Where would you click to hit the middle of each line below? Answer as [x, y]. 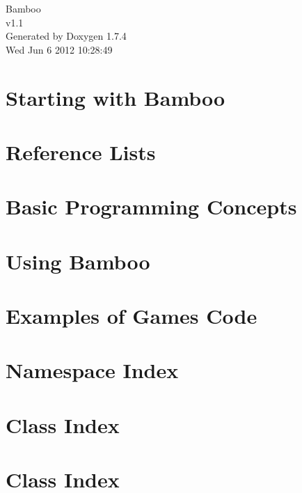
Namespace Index [92, 370]
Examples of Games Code [132, 316]
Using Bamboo [78, 261]
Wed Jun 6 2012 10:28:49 [59, 49]
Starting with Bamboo [116, 97]
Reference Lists [81, 151]
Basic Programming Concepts [151, 206]
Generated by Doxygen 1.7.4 [66, 36]
